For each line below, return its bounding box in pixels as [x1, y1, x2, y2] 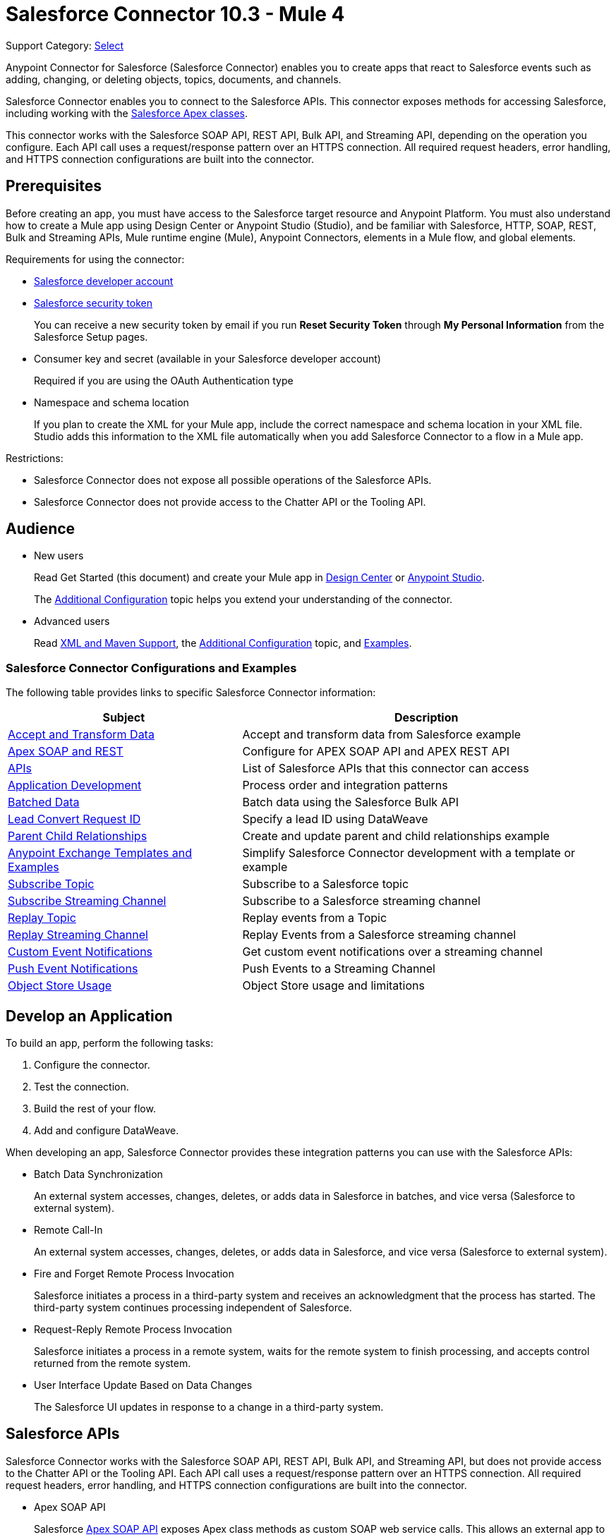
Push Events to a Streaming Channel [242, 961, 435, 976]
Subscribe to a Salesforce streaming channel [242, 894, 481, 909]
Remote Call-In [34, 1224, 103, 1237]
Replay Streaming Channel [8, 928, 148, 942]
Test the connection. [34, 1081, 129, 1093]
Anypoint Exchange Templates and [8, 846, 193, 861]
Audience [6, 520, 76, 538]
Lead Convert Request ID [8, 812, 141, 827]
